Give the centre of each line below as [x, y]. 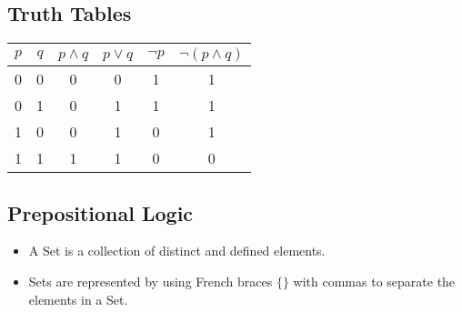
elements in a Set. [78, 299]
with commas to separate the [374, 281]
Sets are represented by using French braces [151, 281]
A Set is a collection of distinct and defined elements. [177, 251]
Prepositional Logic [100, 212]
